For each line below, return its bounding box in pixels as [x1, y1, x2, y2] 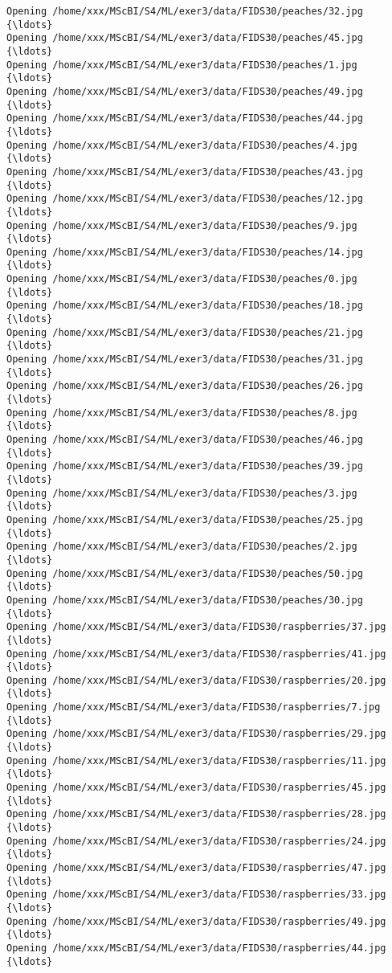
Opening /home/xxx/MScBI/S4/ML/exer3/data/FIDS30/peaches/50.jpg [6, 567, 363, 579]
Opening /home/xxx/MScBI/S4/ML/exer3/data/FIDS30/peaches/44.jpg [6, 112, 363, 125]
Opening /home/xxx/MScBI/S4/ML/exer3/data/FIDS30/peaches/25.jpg [6, 513, 363, 525]
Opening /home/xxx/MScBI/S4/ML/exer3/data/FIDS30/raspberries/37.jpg [6, 621, 386, 633]
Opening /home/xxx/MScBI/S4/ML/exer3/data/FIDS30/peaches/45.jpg [6, 32, 363, 44]
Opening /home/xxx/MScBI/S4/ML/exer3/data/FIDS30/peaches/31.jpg [6, 354, 363, 366]
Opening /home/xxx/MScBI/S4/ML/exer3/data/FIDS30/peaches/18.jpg [6, 300, 363, 312]
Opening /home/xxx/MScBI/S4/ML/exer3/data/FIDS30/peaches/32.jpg [6, 6, 363, 17]
